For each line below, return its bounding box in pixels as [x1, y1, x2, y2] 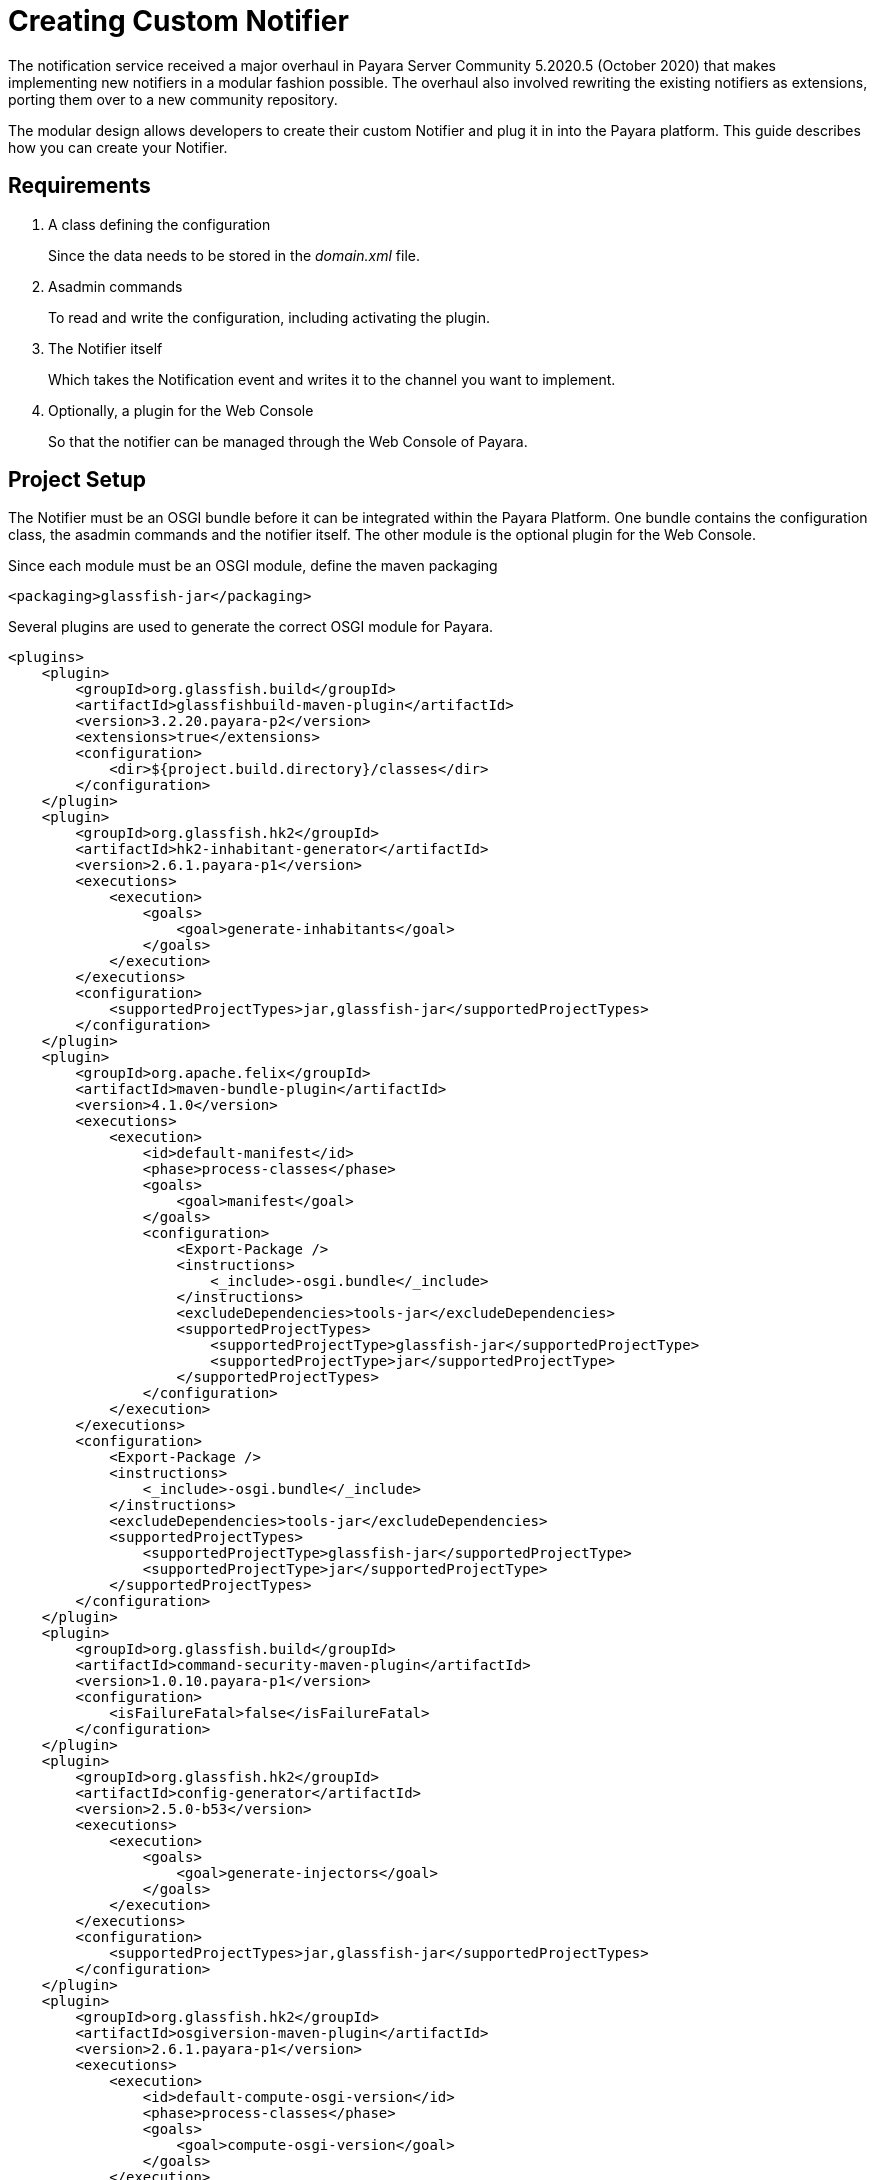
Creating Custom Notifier [8, 4, 349, 38]
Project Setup [8, 467, 147, 493]
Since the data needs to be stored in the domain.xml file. [48, 246, 420, 264]
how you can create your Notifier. [8, 138, 228, 156]
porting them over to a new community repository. [8, 90, 338, 108]
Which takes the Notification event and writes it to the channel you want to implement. [48, 370, 616, 388]
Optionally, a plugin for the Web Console [48, 401, 314, 419]
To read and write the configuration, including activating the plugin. [48, 308, 491, 326]
